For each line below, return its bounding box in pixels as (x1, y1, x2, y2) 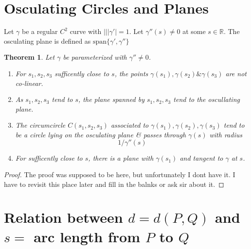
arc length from (34, 226, 140, 246)
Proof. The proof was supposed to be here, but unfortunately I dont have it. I (4, 169, 235, 180)
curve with (70, 26, 102, 36)
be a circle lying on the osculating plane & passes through (15, 129, 186, 139)
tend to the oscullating (173, 94, 240, 104)
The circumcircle (15, 120, 66, 130)
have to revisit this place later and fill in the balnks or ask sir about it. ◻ (4, 179, 224, 189)
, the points (114, 68, 148, 78)
